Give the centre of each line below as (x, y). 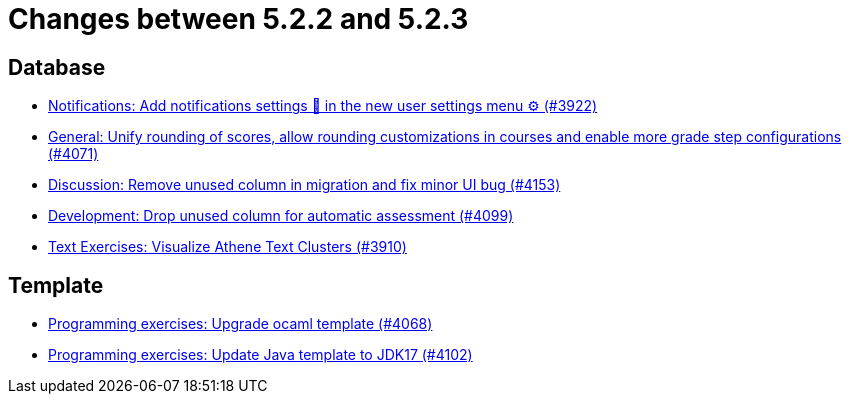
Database (57, 67)
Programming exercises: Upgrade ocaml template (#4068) (240, 324)
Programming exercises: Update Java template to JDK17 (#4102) (260, 355)
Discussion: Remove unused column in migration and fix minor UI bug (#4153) (304, 185)
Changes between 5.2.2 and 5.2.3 (238, 19)
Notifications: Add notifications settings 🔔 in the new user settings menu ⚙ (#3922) (323, 106)
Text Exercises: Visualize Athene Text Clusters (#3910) (227, 247)
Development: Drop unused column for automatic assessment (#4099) (281, 216)
